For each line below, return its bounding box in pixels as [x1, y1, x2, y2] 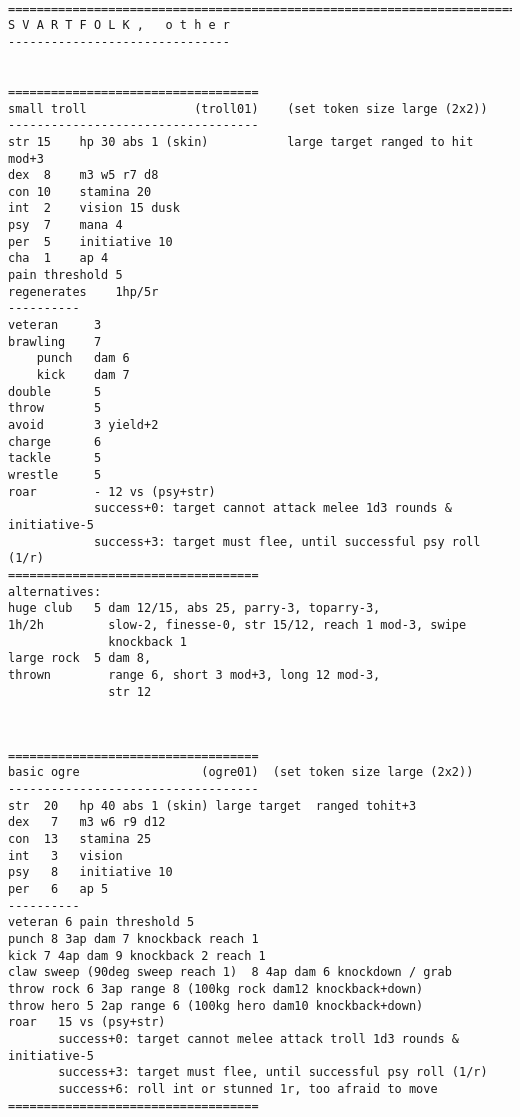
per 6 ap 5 [8, 882, 109, 896]
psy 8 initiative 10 [8, 865, 173, 880]
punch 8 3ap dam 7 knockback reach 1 [8, 931, 259, 946]
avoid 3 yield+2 [8, 418, 159, 432]
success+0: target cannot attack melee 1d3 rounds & [93, 501, 452, 516]
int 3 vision [8, 848, 123, 863]
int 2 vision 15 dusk [8, 201, 180, 216]
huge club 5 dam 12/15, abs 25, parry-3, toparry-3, [8, 601, 381, 616]
